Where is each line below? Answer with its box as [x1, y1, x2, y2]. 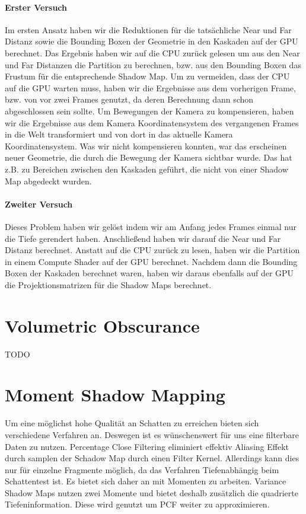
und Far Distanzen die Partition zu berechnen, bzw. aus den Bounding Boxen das [5, 58, 301, 71]
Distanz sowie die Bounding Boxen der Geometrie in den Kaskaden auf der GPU [5, 35, 298, 47]
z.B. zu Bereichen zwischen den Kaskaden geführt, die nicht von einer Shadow [5, 162, 288, 175]
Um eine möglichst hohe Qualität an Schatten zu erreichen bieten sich [5, 417, 259, 429]
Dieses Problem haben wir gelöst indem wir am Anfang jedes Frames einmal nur [5, 220, 297, 232]
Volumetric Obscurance [5, 313, 200, 337]
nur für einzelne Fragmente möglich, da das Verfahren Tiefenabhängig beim [5, 463, 279, 475]
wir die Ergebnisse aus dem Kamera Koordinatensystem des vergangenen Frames [5, 116, 299, 129]
